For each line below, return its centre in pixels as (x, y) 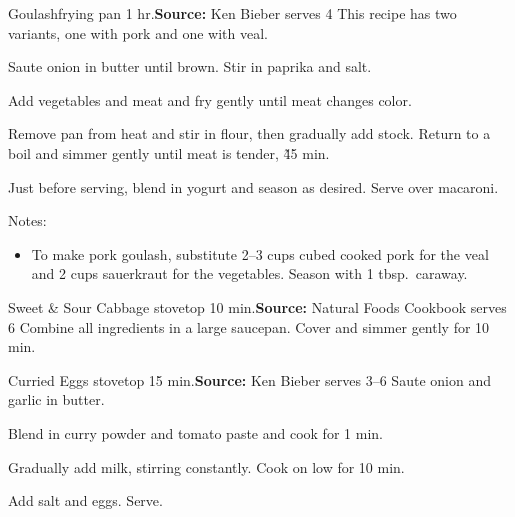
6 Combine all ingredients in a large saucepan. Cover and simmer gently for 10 (249, 326)
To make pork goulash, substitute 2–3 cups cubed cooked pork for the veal (260, 253)
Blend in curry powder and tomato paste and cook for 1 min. (195, 432)
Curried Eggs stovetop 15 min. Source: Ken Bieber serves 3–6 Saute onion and (249, 379)
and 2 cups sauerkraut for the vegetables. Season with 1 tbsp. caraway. (249, 273)
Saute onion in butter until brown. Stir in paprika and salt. (190, 66)
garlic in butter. (56, 399)
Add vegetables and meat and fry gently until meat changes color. (210, 99)
